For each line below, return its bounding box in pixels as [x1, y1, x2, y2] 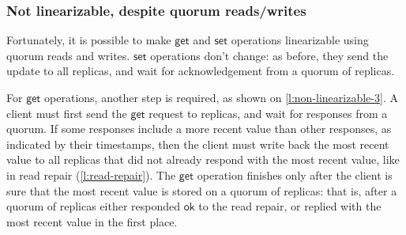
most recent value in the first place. [6, 213, 178, 229]
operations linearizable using [231, 32, 369, 48]
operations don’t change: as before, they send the [150, 47, 389, 63]
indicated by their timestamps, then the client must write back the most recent [6, 135, 389, 152]
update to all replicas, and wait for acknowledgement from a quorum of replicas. [6, 63, 395, 79]
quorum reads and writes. [6, 47, 130, 63]
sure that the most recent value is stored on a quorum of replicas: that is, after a [6, 182, 397, 199]
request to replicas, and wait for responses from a [148, 104, 388, 121]
